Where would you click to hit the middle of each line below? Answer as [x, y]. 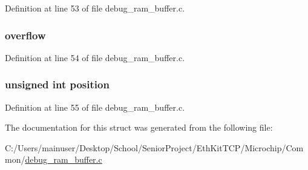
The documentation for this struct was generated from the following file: [139, 127]
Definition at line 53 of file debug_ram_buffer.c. [95, 8]
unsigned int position [57, 84]
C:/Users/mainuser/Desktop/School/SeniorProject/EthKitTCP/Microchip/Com [154, 147]
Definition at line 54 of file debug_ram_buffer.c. [95, 57]
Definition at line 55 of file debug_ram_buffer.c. [95, 107]
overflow [25, 35]
